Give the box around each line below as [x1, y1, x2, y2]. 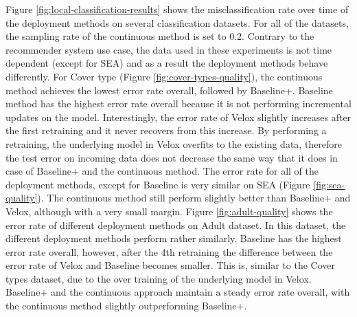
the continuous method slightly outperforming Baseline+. [5, 298, 247, 313]
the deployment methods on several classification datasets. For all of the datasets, [5, 15, 349, 30]
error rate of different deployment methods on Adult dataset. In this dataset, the [5, 217, 346, 232]
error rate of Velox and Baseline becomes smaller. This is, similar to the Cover [5, 258, 335, 272]
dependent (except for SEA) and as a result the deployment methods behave [5, 56, 328, 70]
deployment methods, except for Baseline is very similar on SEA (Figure [5, 177, 310, 191]
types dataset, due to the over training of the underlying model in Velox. [5, 271, 312, 285]
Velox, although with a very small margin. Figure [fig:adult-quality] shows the [5, 204, 333, 218]
